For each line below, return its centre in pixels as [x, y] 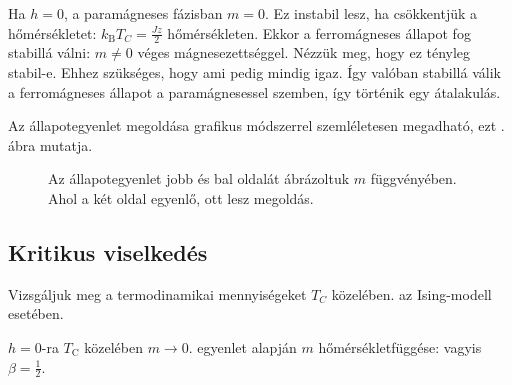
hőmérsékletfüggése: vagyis [400, 346]
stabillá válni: [49, 52]
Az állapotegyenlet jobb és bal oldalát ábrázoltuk [199, 178]
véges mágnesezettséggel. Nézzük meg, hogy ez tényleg [304, 52]
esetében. [36, 313]
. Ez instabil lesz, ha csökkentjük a [371, 13]
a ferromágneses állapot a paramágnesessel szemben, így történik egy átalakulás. [254, 91]
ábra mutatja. [50, 144]
